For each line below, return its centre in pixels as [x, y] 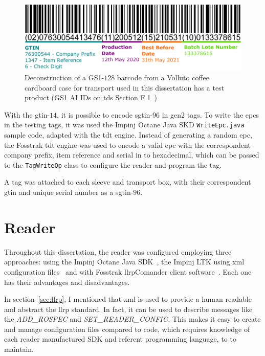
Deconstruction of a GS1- [64, 77]
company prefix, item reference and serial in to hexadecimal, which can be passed [132, 155]
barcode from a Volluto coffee [163, 77]
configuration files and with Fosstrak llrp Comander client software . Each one [128, 271]
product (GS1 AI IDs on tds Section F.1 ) [91, 97]
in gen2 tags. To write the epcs [210, 114]
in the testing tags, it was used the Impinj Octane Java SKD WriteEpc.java [124, 125]
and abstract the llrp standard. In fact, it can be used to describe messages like [128, 309]
